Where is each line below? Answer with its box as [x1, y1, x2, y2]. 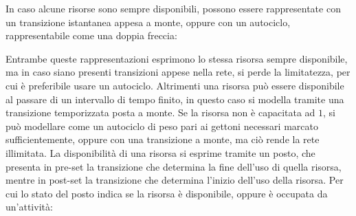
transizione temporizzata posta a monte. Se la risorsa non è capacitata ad [5, 105, 315, 120]
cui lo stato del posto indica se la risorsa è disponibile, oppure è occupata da [5, 186, 328, 200]
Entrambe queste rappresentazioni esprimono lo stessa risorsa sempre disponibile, [5, 51, 348, 65]
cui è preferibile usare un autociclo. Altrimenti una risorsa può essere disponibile [5, 78, 344, 92]
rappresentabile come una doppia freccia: [5, 28, 177, 43]
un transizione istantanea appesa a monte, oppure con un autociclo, [5, 14, 291, 29]
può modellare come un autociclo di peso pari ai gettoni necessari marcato [5, 118, 318, 133]
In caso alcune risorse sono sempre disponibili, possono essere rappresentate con [5, 1, 341, 15]
